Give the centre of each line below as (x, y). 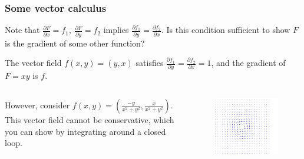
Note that (22, 30)
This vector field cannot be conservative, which (90, 120)
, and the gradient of (248, 63)
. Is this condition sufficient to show (226, 30)
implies (116, 30)
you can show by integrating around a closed (85, 131)
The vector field (33, 63)
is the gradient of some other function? (75, 43)
